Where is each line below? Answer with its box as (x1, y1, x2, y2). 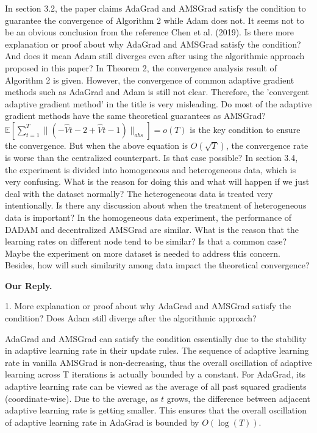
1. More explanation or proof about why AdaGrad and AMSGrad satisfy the (5, 299, 291, 312)
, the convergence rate (226, 138, 308, 151)
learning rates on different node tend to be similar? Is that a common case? (5, 235, 287, 248)
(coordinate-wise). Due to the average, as (5, 392, 158, 404)
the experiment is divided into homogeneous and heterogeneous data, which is (5, 163, 296, 176)
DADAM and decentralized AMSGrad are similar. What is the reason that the (5, 223, 299, 235)
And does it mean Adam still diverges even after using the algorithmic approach (5, 49, 305, 62)
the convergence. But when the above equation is (5, 138, 188, 151)
